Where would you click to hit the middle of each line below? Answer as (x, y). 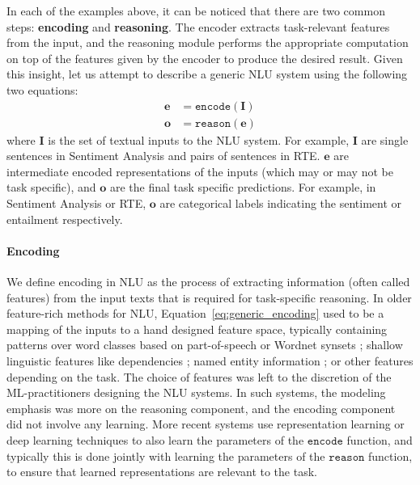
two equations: (42, 89)
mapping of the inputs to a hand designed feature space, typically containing (197, 329)
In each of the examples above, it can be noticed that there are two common (196, 11)
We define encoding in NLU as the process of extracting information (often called (208, 281)
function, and (380, 439)
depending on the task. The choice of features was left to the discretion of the (199, 376)
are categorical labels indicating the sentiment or (281, 203)
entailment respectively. (65, 219)
